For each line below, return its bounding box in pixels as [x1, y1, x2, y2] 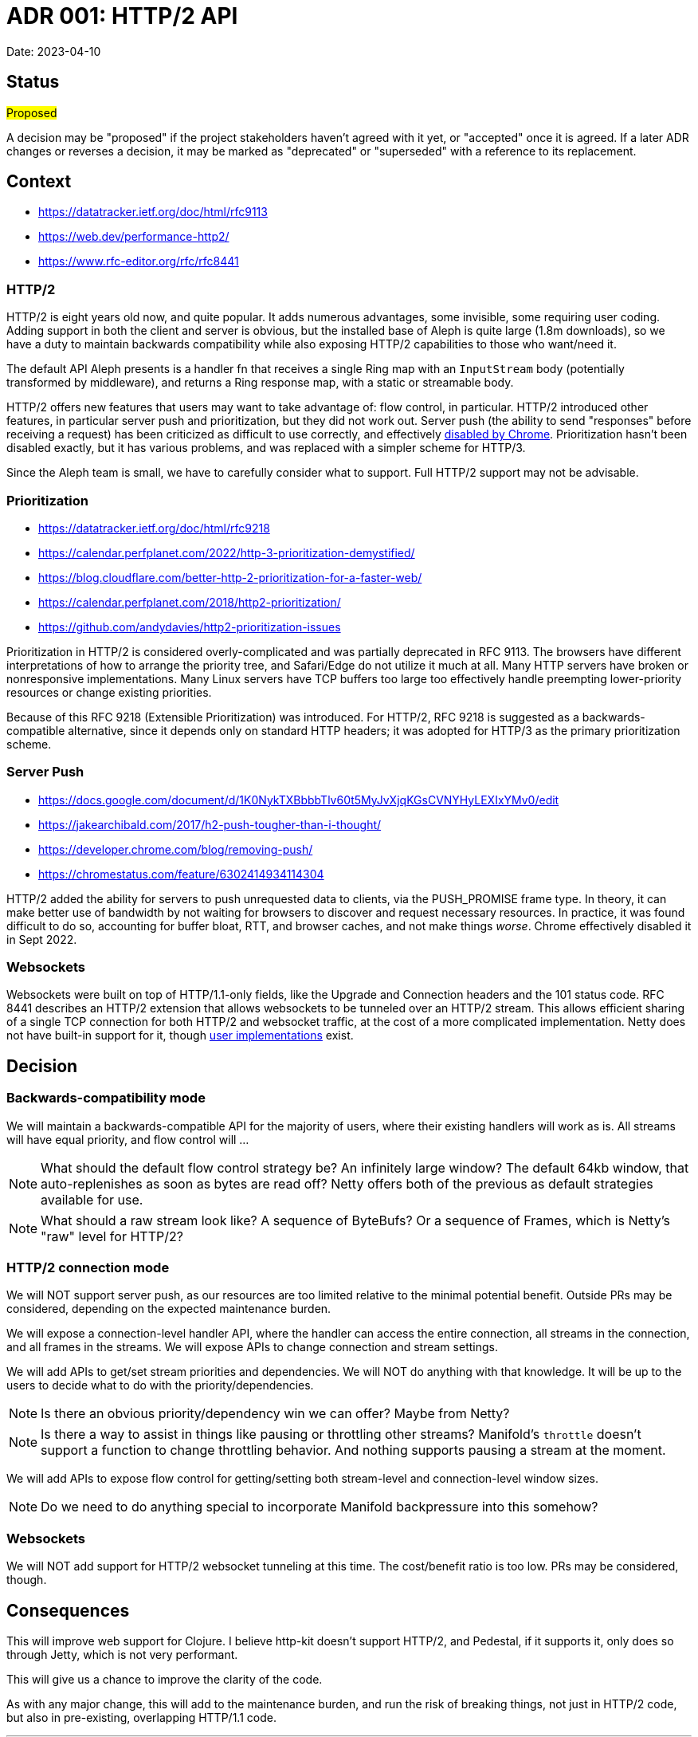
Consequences [6, 1600, 130, 1621]
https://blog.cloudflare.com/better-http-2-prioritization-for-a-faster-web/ [38, 570, 422, 584]
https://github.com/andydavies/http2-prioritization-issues [38, 619, 341, 634]
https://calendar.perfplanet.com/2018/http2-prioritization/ [38, 595, 341, 609]
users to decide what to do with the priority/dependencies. [6, 1378, 314, 1393]
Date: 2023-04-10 [6, 44, 101, 58]
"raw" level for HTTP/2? [41, 1228, 183, 1244]
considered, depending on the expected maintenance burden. [6, 1302, 331, 1316]
